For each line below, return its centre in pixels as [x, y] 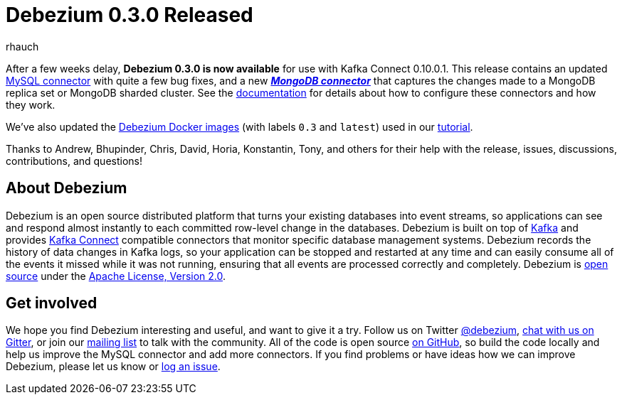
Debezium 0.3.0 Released [130, 15]
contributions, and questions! [74, 161]
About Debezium [67, 188]
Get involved [52, 303]
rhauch [22, 46]
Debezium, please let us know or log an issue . [113, 367]
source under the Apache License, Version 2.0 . [116, 276]
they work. [31, 104]
